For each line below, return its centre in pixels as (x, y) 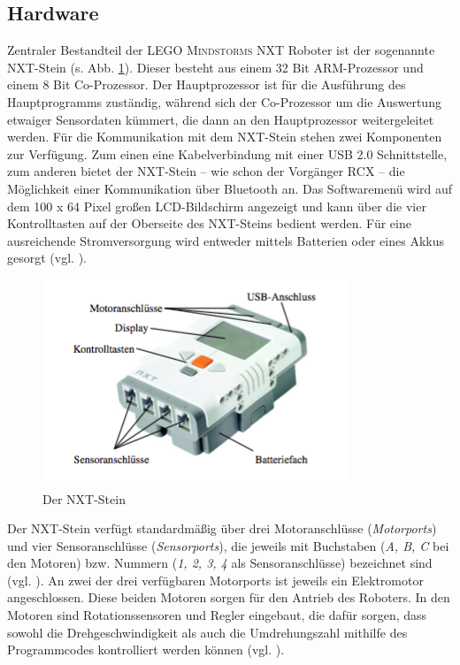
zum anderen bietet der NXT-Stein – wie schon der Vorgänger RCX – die (206, 171)
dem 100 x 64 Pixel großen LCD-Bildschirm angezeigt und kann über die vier (217, 206)
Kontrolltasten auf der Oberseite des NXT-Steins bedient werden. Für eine (209, 223)
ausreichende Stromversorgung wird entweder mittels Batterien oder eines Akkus (226, 240)
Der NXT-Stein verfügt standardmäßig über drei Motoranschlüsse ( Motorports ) (222, 528)
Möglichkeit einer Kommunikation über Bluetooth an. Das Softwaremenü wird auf (230, 188)
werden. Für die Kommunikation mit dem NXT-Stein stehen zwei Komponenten (225, 137)
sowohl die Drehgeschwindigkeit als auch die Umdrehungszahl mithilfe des (207, 632)
